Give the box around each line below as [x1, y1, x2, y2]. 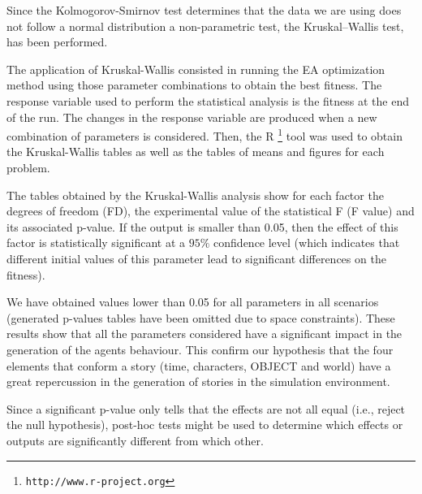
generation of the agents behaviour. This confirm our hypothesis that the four [6, 340, 394, 357]
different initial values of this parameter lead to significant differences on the [6, 249, 386, 266]
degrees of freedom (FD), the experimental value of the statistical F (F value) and [6, 202, 415, 219]
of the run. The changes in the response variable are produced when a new [6, 108, 377, 125]
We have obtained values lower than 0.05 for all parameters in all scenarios [6, 293, 379, 310]
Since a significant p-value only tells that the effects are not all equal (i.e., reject [6, 400, 406, 417]
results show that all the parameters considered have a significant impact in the [6, 325, 403, 342]
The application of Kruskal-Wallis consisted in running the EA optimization [6, 60, 385, 77]
